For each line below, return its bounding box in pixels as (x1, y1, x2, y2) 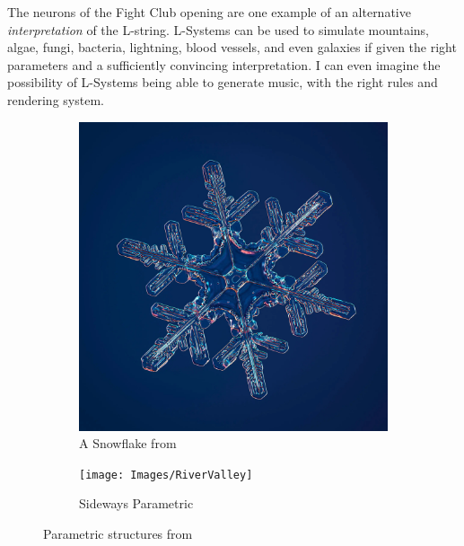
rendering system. (7, 90, 104, 109)
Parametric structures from (43, 524, 193, 542)
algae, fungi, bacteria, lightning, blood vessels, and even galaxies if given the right (7, 38, 457, 57)
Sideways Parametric (79, 494, 194, 513)
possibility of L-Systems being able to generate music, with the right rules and (7, 73, 438, 92)
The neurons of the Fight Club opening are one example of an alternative (7, 3, 411, 21)
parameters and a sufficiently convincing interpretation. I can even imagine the (7, 55, 441, 74)
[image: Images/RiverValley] (79, 468, 253, 481)
